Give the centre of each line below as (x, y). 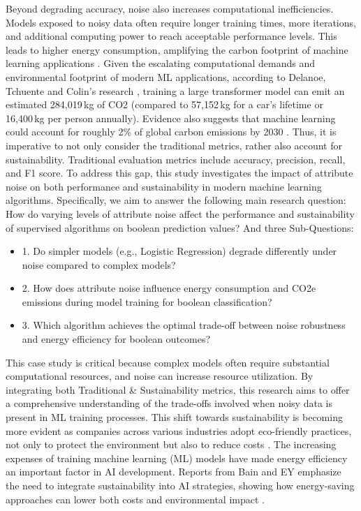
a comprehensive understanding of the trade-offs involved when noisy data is (169, 403)
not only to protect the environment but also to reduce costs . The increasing (171, 444)
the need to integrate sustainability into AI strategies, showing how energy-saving (180, 485)
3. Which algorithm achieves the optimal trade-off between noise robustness (184, 325)
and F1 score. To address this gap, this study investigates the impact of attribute (179, 173)
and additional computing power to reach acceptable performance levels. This (171, 36)
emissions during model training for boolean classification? (147, 301)
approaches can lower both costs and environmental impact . (135, 499)
